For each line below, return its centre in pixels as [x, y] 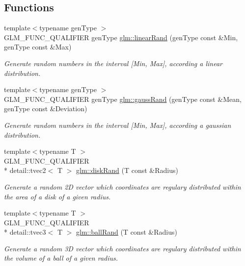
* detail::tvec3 [25, 232]
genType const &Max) [38, 47]
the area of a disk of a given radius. [57, 196]
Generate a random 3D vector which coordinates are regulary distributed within [122, 248]
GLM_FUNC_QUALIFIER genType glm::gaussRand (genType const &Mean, [123, 99]
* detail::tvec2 [25, 170]
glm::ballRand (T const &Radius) [126, 232]
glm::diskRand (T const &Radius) [127, 170]
